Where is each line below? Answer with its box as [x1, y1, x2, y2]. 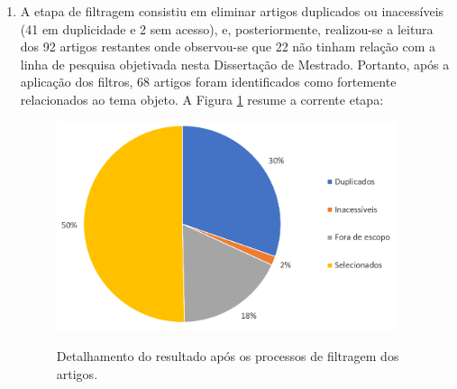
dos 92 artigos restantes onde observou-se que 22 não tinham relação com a [20, 37, 436, 56]
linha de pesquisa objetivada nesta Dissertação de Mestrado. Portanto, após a [20, 54, 450, 73]
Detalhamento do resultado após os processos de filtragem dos [56, 347, 399, 366]
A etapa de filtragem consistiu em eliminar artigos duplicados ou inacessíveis [20, 2, 444, 20]
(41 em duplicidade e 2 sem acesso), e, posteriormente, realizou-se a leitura [20, 19, 434, 38]
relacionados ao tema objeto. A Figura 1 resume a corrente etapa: [20, 89, 384, 108]
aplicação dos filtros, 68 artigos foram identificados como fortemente [20, 72, 397, 91]
